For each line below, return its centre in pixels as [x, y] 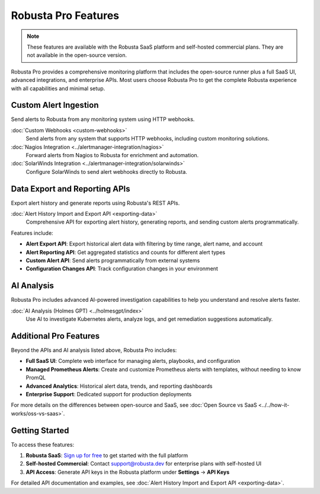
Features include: [32, 233]
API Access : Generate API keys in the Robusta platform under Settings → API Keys [128, 472]
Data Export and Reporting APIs [71, 189]
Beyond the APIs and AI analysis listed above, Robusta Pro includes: [94, 350]
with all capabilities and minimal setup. [58, 88]
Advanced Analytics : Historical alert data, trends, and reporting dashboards [119, 386]
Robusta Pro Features [65, 15]
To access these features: [42, 444]
